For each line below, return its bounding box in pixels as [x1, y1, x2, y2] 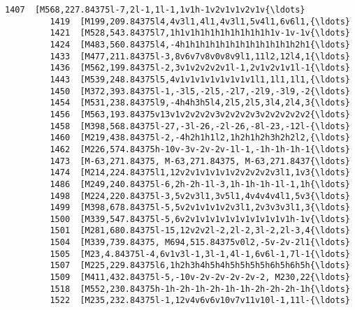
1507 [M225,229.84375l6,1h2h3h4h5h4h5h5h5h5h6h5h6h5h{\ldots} [50, 260, 350, 271]
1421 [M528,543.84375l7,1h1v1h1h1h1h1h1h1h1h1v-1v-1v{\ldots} [50, 28, 350, 38]
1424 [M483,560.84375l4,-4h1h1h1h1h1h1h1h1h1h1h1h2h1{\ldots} [50, 39, 350, 50]
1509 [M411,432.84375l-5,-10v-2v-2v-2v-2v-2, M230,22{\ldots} [50, 272, 350, 283]
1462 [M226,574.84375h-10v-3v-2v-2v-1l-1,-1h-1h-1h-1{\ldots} [50, 144, 350, 154]
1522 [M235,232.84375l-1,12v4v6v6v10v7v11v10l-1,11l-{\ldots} [50, 295, 350, 306]
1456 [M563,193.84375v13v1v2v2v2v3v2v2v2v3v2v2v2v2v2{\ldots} [50, 109, 350, 119]
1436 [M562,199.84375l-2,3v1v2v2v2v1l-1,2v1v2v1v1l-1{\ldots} [50, 63, 350, 73]
